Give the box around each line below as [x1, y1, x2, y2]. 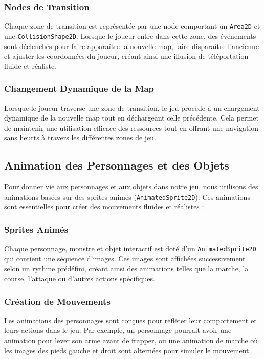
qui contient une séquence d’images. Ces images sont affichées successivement [4, 253, 246, 264]
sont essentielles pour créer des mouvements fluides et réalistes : [4, 201, 204, 212]
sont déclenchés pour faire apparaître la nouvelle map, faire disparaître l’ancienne [4, 40, 259, 51]
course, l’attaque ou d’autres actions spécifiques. [4, 273, 155, 284]
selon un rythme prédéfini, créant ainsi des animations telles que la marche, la [4, 263, 249, 274]
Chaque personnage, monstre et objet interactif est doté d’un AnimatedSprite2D [4, 243, 256, 254]
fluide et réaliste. [4, 60, 57, 71]
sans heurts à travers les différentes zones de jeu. [4, 132, 156, 143]
